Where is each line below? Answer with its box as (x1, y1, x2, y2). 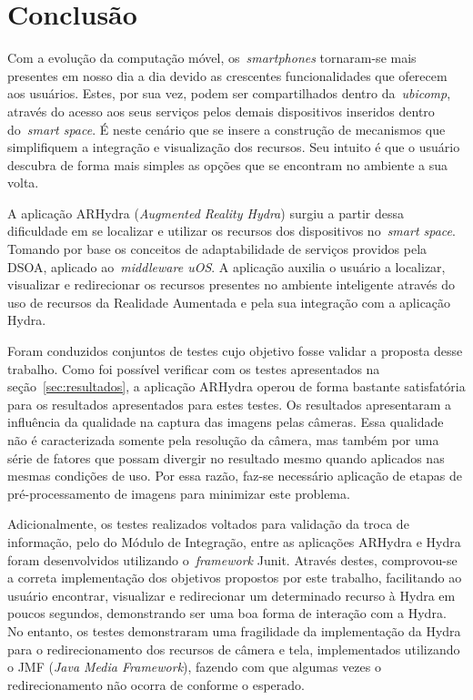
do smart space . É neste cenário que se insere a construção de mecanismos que (7, 119, 446, 138)
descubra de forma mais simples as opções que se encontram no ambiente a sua (7, 155, 448, 174)
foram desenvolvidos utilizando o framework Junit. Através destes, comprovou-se (7, 550, 458, 569)
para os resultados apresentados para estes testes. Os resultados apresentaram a (7, 394, 452, 413)
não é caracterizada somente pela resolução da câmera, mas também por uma (7, 431, 439, 449)
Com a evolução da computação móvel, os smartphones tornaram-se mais (7, 48, 417, 67)
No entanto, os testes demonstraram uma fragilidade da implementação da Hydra (7, 621, 461, 640)
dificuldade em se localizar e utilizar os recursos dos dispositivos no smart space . (7, 221, 456, 240)
